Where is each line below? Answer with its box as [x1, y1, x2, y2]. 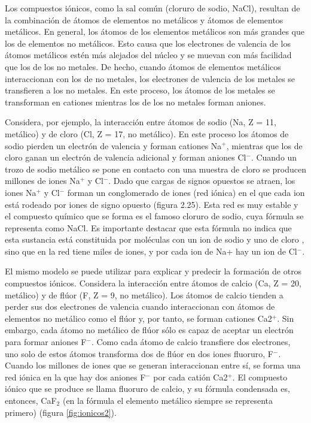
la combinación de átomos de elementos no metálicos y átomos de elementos [5, 13, 283, 26]
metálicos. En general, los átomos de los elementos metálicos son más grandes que [5, 25, 304, 38]
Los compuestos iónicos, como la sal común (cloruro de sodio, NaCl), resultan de [5, 2, 300, 14]
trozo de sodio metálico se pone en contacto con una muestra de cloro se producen [5, 162, 307, 175]
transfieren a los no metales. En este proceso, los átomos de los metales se [5, 84, 275, 96]
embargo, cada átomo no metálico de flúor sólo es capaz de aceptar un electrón [5, 324, 294, 336]
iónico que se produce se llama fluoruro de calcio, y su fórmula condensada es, [5, 382, 290, 395]
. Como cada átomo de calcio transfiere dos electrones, [91, 336, 291, 348]
